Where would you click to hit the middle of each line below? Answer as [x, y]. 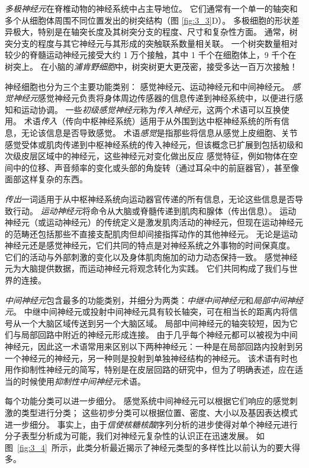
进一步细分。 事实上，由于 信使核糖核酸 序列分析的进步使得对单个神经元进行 [151, 424]
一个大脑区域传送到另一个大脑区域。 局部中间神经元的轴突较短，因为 [155, 323]
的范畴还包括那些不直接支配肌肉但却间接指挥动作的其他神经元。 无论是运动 [151, 233]
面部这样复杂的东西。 [46, 179]
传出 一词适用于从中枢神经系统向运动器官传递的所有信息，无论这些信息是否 [150, 199]
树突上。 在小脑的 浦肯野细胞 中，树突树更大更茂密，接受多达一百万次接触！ [151, 66]
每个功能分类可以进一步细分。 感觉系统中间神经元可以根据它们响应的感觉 [147, 401]
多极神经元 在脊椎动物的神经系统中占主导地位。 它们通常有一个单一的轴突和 [151, 8]
